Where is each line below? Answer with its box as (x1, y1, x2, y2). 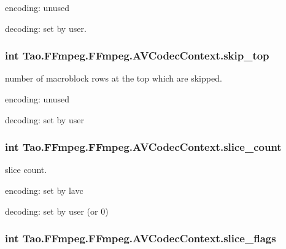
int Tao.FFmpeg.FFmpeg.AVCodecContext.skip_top (5, 48, 269, 63)
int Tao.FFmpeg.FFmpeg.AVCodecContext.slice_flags (5, 231, 276, 246)
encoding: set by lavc (5, 184, 83, 196)
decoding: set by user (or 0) (5, 204, 109, 217)
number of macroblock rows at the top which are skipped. (5, 72, 222, 85)
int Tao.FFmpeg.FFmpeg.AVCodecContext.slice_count (5, 139, 282, 155)
